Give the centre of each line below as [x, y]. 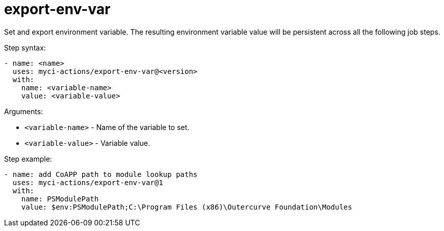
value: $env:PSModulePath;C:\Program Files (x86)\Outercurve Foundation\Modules [187, 207]
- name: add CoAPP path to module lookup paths [101, 174]
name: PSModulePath [60, 199]
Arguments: [24, 111]
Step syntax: [25, 47]
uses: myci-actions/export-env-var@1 [88, 182]
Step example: [28, 159]
